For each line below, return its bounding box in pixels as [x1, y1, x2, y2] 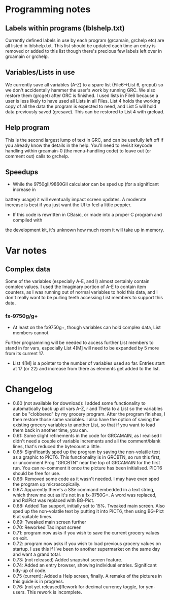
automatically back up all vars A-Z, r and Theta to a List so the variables [12, 405, 163, 412]
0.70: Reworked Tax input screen [12, 524, 82, 530]
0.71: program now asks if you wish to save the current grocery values [12, 529, 160, 535]
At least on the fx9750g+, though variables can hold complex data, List [12, 324, 161, 330]
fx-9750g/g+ [5, 312, 38, 320]
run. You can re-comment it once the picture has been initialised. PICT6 [12, 465, 162, 471]
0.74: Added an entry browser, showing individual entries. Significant [12, 562, 157, 568]
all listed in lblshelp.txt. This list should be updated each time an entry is [5, 43, 156, 49]
